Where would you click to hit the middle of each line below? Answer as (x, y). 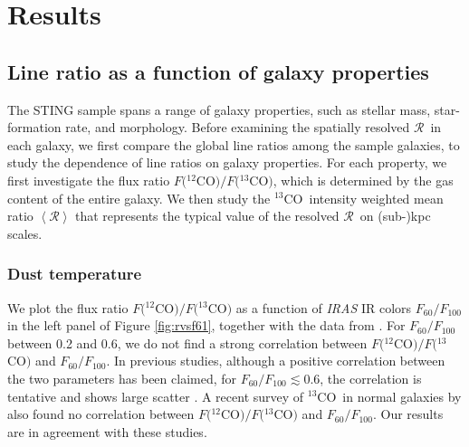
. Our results (408, 414)
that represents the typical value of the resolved (207, 216)
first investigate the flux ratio (89, 180)
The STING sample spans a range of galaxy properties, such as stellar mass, (219, 109)
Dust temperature (75, 274)
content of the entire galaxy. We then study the (139, 198)
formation (34, 127)
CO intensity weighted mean (364, 198)
